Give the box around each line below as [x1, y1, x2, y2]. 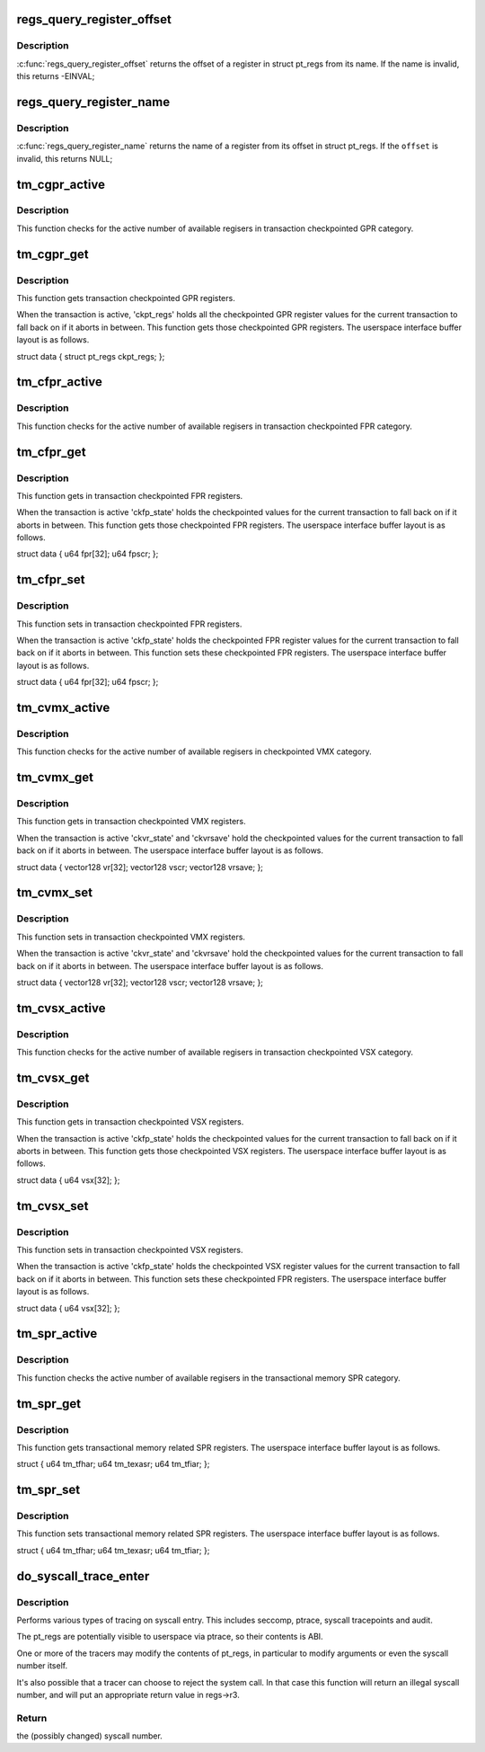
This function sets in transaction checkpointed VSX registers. [16, 1245, 243, 1256]
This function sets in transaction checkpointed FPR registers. [16, 618, 242, 629]
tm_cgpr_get [16, 246, 89, 262]
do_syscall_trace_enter [16, 1569, 150, 1584]
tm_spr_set [16, 1482, 81, 1498]
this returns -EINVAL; [16, 71, 95, 82]
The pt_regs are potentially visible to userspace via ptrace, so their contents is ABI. [16, 1632, 323, 1642]
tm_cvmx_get [16, 769, 94, 786]
